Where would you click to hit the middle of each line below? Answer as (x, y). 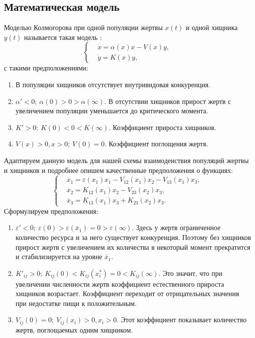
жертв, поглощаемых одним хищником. (74, 329)
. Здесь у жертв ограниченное (176, 227)
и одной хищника (212, 27)
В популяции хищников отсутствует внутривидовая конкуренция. (113, 84)
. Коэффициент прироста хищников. (162, 127)
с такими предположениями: (46, 68)
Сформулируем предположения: (51, 211)
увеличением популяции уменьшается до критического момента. (112, 111)
